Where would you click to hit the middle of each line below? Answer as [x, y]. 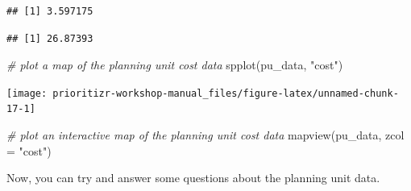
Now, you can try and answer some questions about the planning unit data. [193, 178]
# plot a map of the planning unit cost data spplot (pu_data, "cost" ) [175, 65]
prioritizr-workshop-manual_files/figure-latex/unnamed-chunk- [226, 93]
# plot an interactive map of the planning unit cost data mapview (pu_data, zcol [205, 135]
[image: [27, 93]
